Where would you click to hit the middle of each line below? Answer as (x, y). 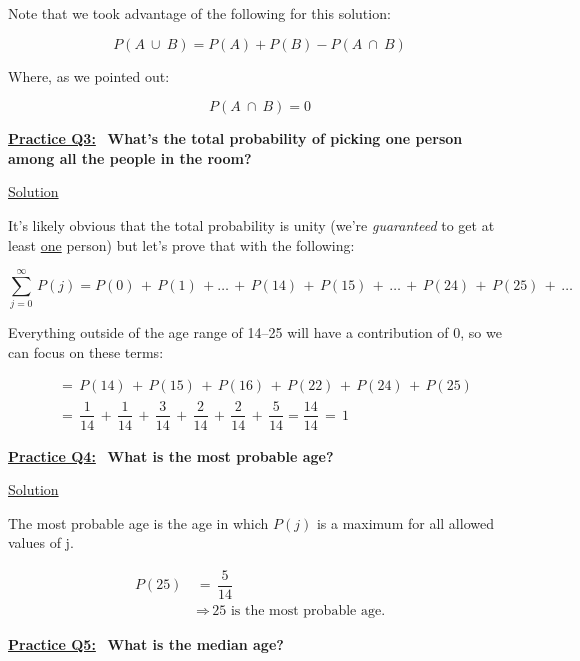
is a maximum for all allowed (405, 522)
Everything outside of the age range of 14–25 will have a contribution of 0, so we (255, 332)
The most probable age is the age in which (138, 522)
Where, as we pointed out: (89, 75)
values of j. (41, 542)
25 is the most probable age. (299, 611)
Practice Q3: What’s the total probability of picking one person (235, 138)
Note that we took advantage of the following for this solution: (199, 13)
